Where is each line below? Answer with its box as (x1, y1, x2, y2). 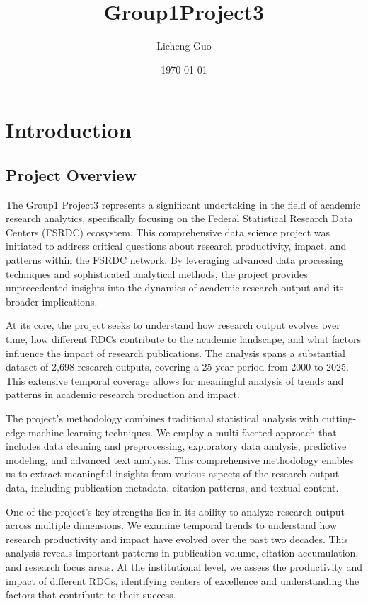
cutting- (321, 411, 357, 426)
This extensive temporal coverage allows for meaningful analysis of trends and (6, 373, 344, 388)
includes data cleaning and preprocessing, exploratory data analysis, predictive (6, 439, 347, 453)
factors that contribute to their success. (6, 587, 176, 602)
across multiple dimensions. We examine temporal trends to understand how (6, 518, 338, 533)
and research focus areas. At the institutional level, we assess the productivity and (6, 559, 362, 574)
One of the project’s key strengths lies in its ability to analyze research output (6, 504, 345, 518)
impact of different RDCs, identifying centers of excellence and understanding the (6, 573, 360, 588)
